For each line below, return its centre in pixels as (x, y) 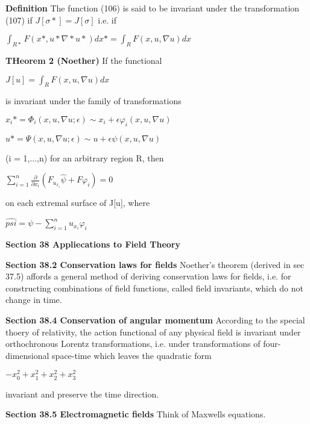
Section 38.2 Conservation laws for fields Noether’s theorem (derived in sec (155, 264)
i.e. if (107, 20)
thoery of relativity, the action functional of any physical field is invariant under (153, 332)
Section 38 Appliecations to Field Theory (93, 244)
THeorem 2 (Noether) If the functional (84, 60)
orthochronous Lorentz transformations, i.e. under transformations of (133, 344)
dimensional (27, 355)
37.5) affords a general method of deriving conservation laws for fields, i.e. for (148, 276)
